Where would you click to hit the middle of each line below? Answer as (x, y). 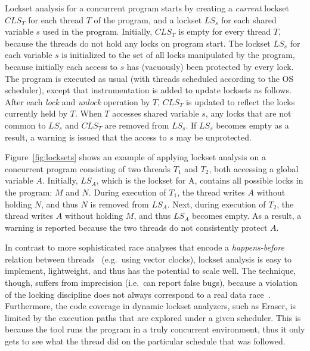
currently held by (36, 113)
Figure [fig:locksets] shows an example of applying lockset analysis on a (135, 157)
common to (25, 125)
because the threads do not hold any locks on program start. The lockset (138, 43)
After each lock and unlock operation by (77, 101)
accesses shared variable (156, 113)
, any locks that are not (248, 113)
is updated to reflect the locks (241, 101)
